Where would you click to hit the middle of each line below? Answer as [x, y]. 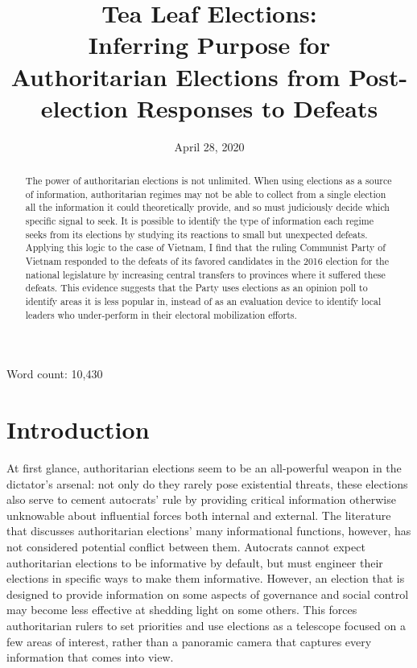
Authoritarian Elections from [175, 76]
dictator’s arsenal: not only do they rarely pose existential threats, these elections [207, 483]
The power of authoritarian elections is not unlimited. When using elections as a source [208, 181]
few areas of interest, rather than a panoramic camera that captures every [189, 641]
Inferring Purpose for [209, 45]
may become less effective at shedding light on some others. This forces [182, 610]
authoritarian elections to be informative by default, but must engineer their [195, 562]
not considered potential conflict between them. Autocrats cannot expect [186, 546]
